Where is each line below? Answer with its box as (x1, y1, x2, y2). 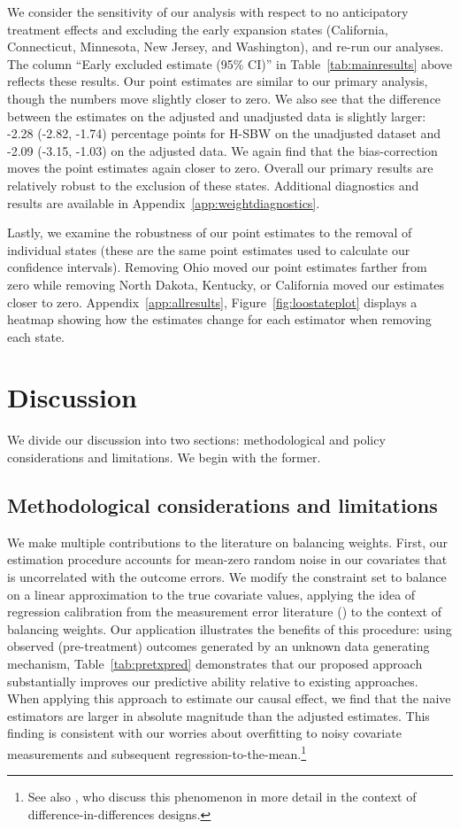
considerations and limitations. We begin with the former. (7, 448, 321, 466)
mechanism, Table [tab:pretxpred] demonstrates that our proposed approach (7, 654, 423, 672)
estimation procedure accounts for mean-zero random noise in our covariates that (7, 550, 448, 569)
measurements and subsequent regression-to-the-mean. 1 (7, 741, 307, 763)
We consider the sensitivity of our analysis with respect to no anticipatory (7, 3, 409, 20)
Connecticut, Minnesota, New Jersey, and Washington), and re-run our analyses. (7, 37, 444, 56)
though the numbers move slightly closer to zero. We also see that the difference (7, 89, 441, 107)
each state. (7, 327, 65, 345)
